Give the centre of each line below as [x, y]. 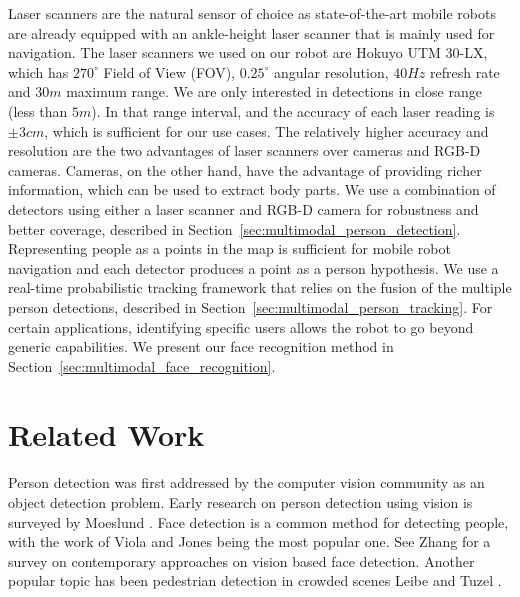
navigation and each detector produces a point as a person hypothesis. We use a [253, 267]
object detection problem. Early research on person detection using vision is [240, 502]
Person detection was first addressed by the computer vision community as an [246, 482]
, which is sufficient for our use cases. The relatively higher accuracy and [266, 130]
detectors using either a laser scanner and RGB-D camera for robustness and [243, 208]
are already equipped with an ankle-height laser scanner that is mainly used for [251, 32]
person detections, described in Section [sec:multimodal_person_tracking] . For [250, 306]
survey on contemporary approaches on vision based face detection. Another [241, 560]
